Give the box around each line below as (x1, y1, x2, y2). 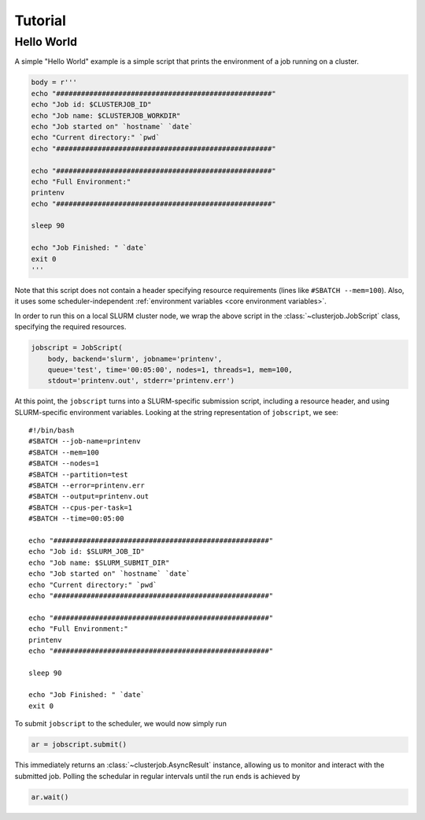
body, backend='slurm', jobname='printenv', (47, 354, 223, 363)
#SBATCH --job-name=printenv (28, 437, 141, 446)
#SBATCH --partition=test (28, 469, 129, 479)
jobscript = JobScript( (31, 343, 124, 352)
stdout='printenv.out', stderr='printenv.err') (47, 377, 235, 385)
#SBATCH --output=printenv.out (28, 492, 150, 501)
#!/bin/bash (28, 426, 75, 435)
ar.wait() (31, 792, 69, 801)
